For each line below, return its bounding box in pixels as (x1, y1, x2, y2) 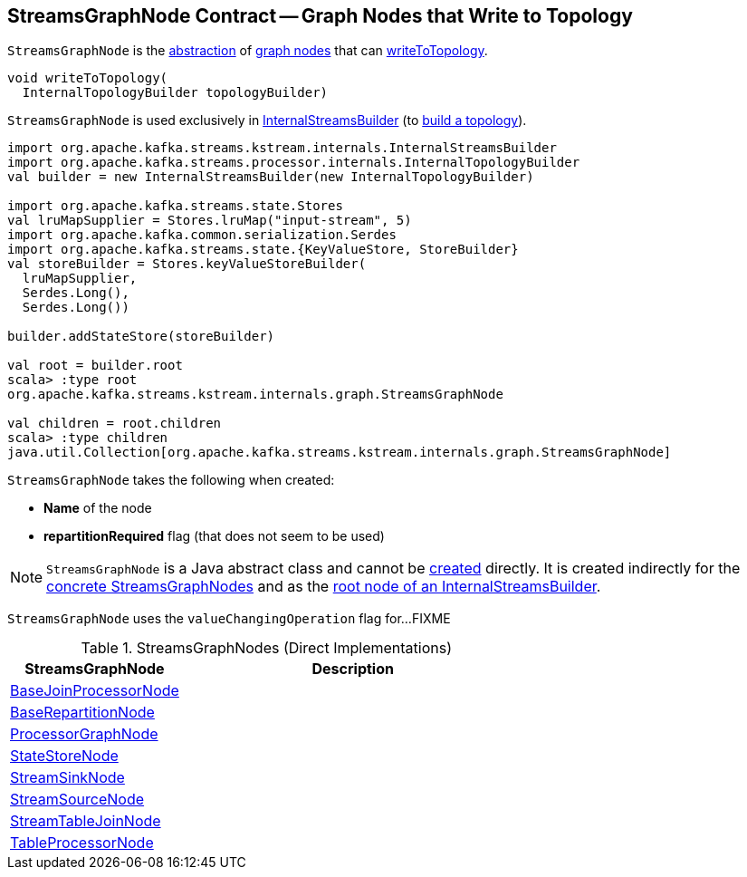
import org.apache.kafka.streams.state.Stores (7, 198, 343, 214)
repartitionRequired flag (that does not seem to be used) (43, 528, 385, 545)
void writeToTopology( (7, 71, 168, 86)
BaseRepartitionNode (10, 703, 155, 722)
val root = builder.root (7, 358, 183, 373)
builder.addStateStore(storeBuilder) (7, 329, 275, 344)
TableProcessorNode (10, 834, 154, 853)
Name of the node (43, 500, 152, 516)
